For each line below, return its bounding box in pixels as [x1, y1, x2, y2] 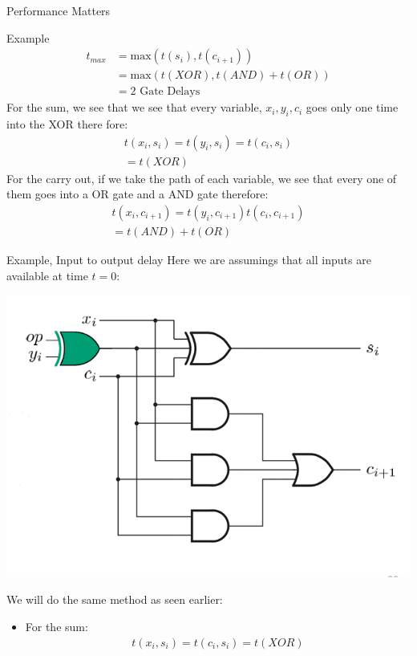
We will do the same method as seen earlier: [6, 591, 223, 608]
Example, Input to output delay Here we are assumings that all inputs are [6, 251, 371, 267]
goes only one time [306, 99, 399, 116]
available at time [6, 267, 88, 283]
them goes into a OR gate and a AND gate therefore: [6, 185, 269, 202]
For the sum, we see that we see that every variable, [6, 99, 262, 116]
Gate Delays [140, 86, 200, 98]
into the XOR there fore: [6, 116, 128, 132]
